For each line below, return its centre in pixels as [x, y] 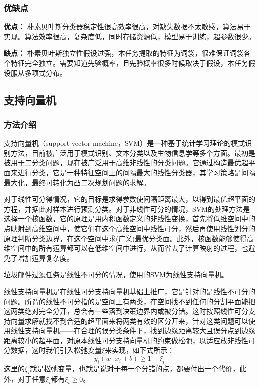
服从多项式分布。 [39, 73]
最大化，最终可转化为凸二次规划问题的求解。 [77, 182]
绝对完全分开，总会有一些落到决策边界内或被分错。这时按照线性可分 [136, 311]
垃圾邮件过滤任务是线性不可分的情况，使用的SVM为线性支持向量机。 [117, 274]
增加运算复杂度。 [46, 257]
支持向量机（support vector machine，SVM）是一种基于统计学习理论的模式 [125, 143]
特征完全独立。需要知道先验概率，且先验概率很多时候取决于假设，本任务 [129, 63]
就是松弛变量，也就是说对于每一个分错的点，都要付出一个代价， [135, 368]
